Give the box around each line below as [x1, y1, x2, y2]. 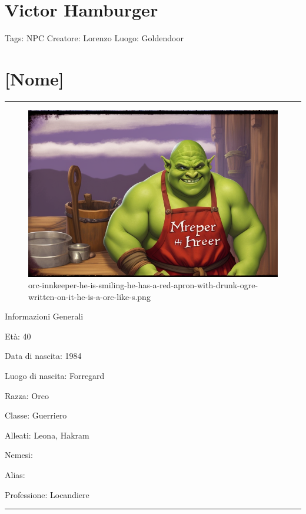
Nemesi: [5, 449, 33, 461]
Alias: [5, 469, 25, 481]
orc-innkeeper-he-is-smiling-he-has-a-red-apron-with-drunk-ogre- [28, 279, 258, 291]
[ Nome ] [5, 66, 64, 90]
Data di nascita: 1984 [5, 350, 82, 362]
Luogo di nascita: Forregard [5, 370, 105, 382]
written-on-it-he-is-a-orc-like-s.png [28, 290, 151, 302]
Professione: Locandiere [5, 488, 89, 500]
